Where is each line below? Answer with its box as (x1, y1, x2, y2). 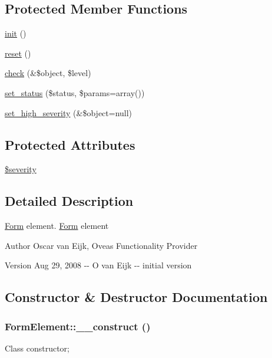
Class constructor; (5, 341, 69, 354)
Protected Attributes (5, 135, 135, 153)
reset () (5, 47, 31, 59)
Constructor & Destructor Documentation (5, 288, 268, 306)
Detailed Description (5, 192, 134, 210)
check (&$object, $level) (5, 67, 91, 79)
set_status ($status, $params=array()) (5, 86, 145, 98)
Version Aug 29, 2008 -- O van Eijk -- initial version (5, 259, 192, 271)
